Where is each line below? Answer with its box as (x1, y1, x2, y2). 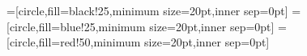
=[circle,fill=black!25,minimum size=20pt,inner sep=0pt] (6, 2, 288, 18)
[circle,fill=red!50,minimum (6, 34, 141, 50)
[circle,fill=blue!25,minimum (6, 18, 146, 34)
